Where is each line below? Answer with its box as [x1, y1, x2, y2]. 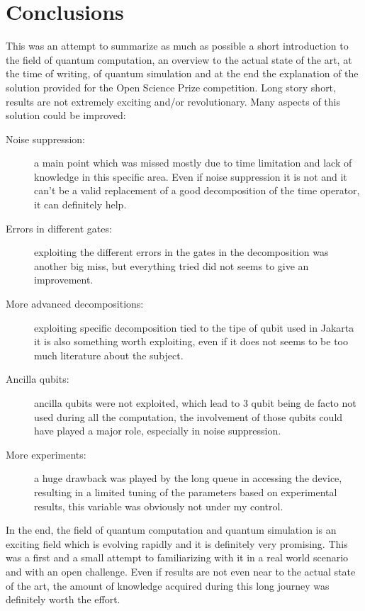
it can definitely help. [34, 197, 127, 212]
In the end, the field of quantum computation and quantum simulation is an [6, 522, 337, 537]
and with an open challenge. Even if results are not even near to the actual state [6, 564, 356, 578]
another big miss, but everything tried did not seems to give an [34, 258, 309, 273]
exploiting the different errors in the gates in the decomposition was [34, 245, 329, 259]
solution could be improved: [6, 108, 126, 123]
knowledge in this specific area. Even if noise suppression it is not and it [34, 169, 347, 184]
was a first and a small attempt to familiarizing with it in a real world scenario [6, 550, 349, 565]
